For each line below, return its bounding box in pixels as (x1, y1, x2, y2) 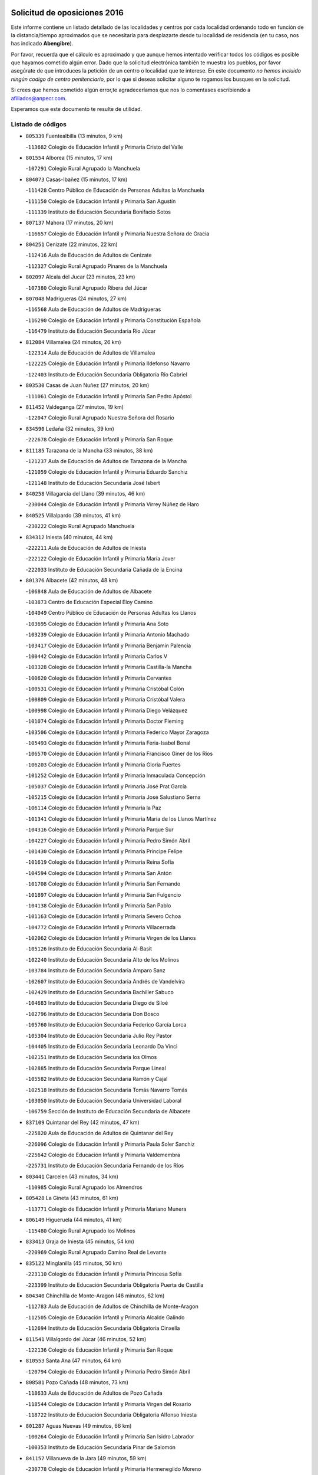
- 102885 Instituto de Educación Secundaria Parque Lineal (25, 1064, 166, 1071)
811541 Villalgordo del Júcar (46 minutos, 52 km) (25, 1335, 147, 1342)
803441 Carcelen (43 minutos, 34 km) (25, 1173, 119, 1180)
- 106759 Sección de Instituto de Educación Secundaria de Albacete (25, 1108, 191, 1115)
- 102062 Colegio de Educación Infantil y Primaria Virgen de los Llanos (25, 935, 197, 942)
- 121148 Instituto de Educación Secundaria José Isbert (25, 479, 160, 486)
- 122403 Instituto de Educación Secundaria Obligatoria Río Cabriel (25, 371, 188, 378)
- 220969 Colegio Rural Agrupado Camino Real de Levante (25, 1248, 167, 1256)
